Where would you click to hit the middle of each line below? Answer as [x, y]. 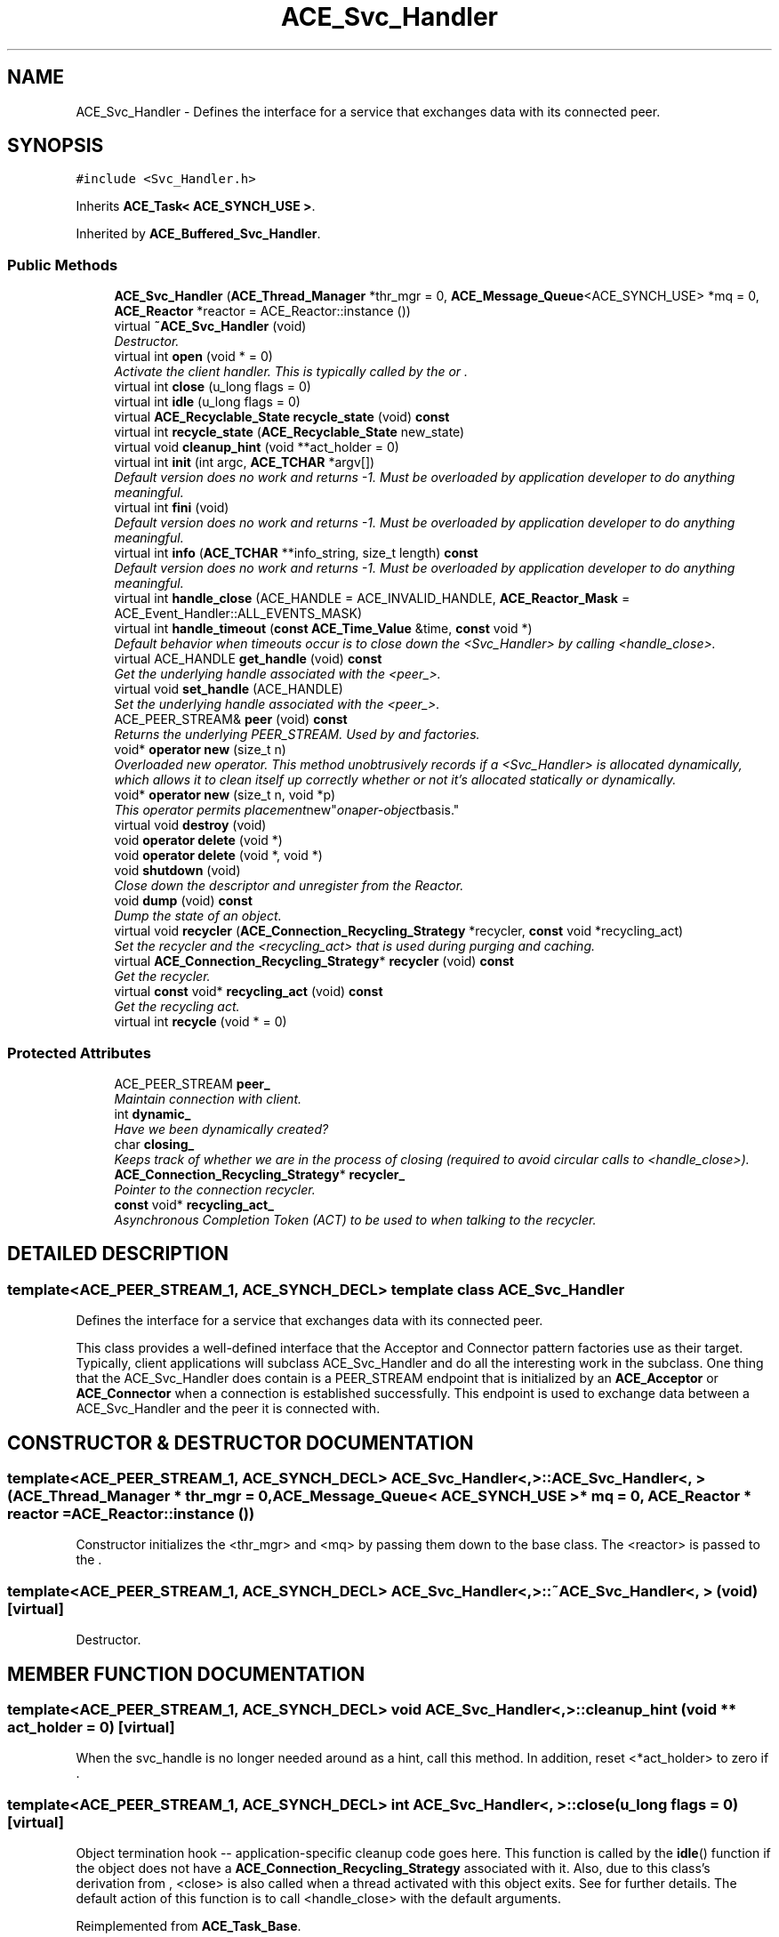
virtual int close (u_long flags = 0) [213, 387]
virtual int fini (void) [172, 508]
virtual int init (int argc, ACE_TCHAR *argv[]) [245, 462]
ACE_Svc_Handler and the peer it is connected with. [228, 1409]
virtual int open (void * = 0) [193, 357]
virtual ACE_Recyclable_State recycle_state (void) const [282, 417]
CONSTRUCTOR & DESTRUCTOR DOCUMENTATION [241, 1443]
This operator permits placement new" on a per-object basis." [287, 810]
